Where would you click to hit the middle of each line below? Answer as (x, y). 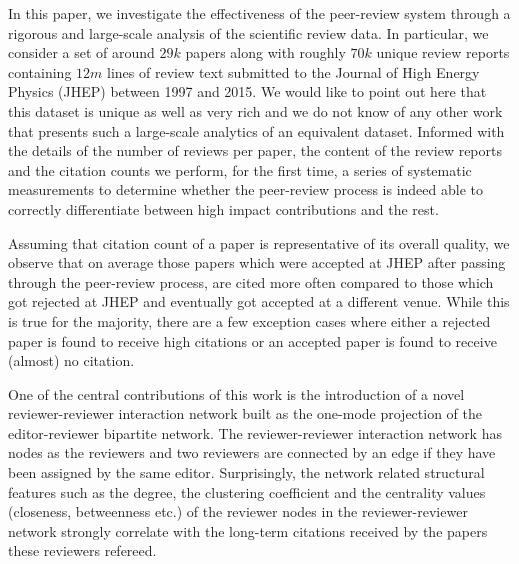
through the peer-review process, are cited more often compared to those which (251, 281)
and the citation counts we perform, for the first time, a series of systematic (240, 169)
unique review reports (443, 52)
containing (40, 71)
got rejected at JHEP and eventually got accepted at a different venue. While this (259, 301)
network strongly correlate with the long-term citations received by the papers (248, 530)
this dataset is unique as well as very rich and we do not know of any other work (255, 110)
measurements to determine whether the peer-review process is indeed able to (245, 189)
